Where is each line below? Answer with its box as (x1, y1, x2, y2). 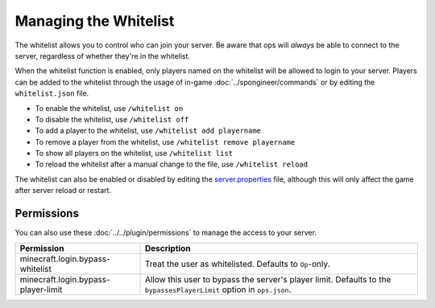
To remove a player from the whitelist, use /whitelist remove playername (35, 137, 296, 146)
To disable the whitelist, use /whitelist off (35, 114, 189, 124)
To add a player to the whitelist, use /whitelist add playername (35, 125, 262, 136)
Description (144, 242, 191, 253)
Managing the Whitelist (14, 12, 175, 30)
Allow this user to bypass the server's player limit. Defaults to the (144, 273, 391, 285)
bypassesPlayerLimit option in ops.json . (144, 284, 292, 295)
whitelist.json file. (14, 88, 89, 98)
